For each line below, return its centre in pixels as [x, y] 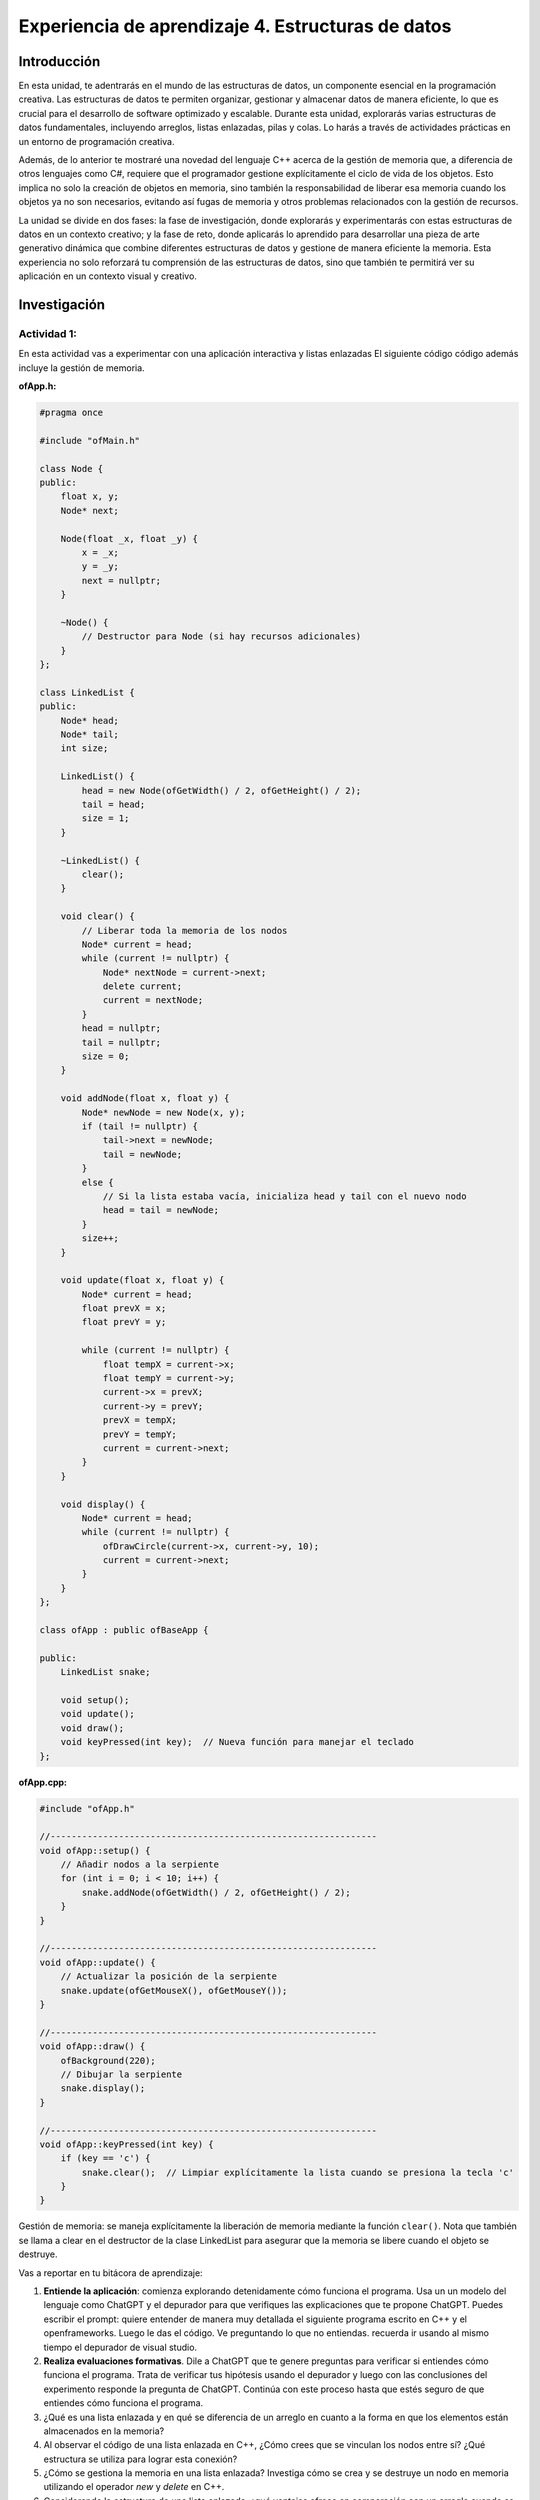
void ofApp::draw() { [92, 2046]
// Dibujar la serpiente [121, 2074]
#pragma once [71, 413]
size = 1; [105, 818]
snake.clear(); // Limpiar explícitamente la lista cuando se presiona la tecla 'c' [298, 2172]
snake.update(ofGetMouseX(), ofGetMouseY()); [174, 1990]
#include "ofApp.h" [87, 1808]
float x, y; [90, 496]
